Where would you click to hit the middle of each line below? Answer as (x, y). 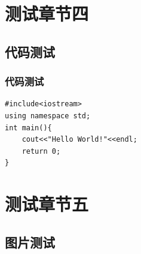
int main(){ (28, 128)
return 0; (41, 151)
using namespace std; (48, 116)
